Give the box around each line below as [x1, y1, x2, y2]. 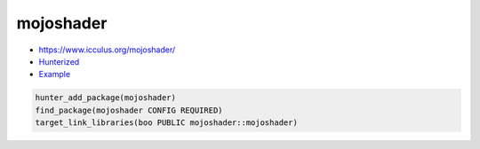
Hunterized [38, 56, 80, 67]
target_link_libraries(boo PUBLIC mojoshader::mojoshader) [35, 118, 298, 128]
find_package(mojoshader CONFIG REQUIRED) [35, 105, 223, 115]
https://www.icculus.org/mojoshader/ [38, 44, 176, 55]
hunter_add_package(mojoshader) [35, 93, 177, 103]
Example [38, 69, 71, 80]
